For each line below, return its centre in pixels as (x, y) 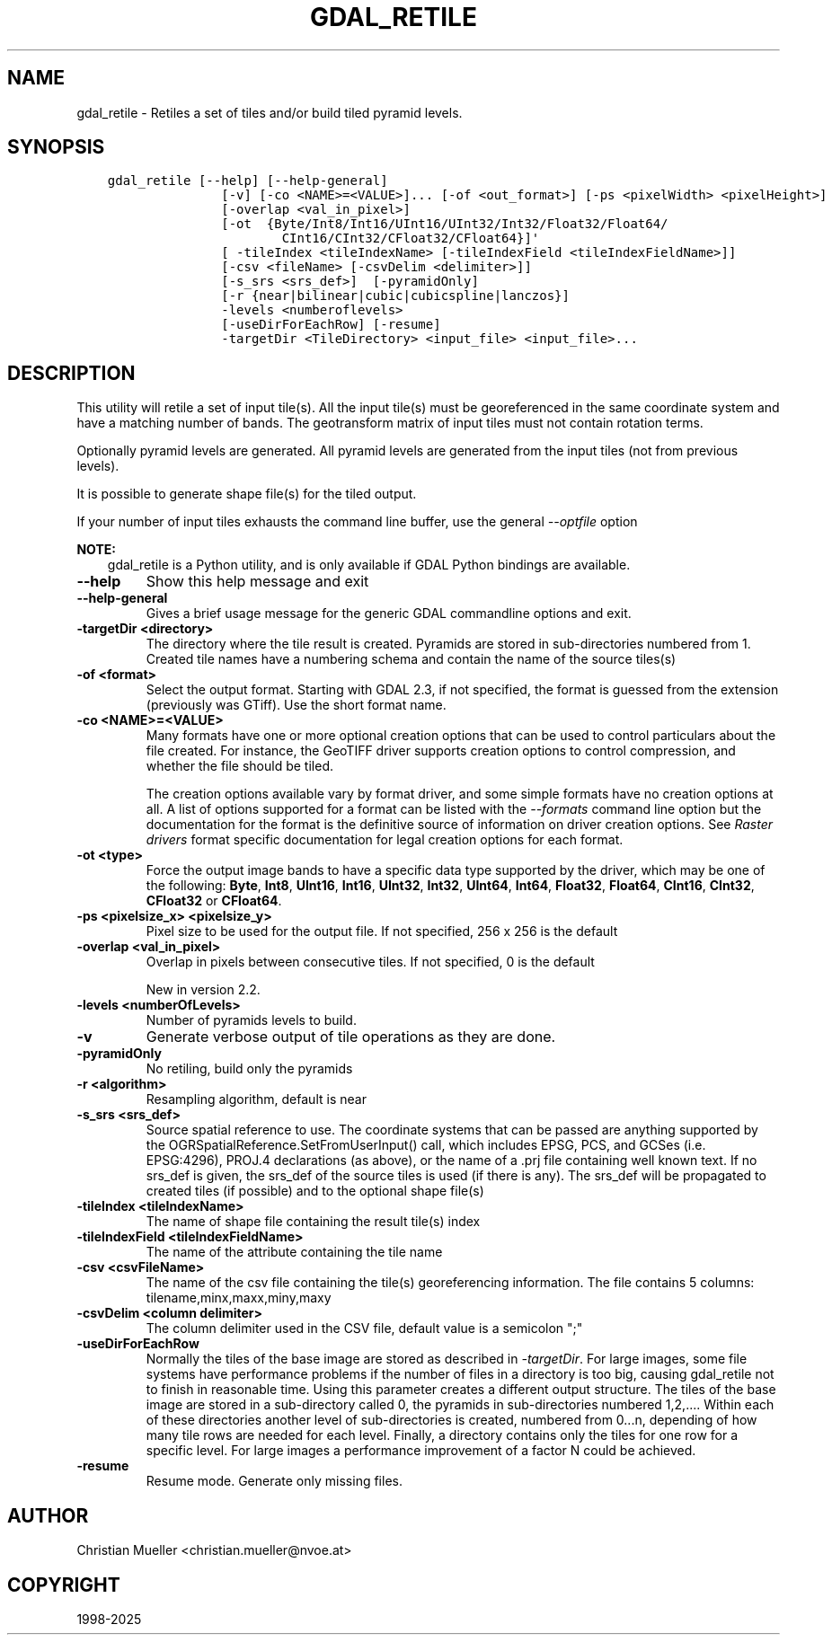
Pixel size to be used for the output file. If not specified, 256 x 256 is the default (382, 931)
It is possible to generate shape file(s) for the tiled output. (247, 494)
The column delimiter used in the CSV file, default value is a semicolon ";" (364, 1329)
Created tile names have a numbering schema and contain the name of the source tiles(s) (411, 659)
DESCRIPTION (71, 373)
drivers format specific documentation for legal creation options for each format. (385, 840)
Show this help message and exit (257, 582)
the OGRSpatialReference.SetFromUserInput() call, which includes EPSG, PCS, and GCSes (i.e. (426, 1145)
